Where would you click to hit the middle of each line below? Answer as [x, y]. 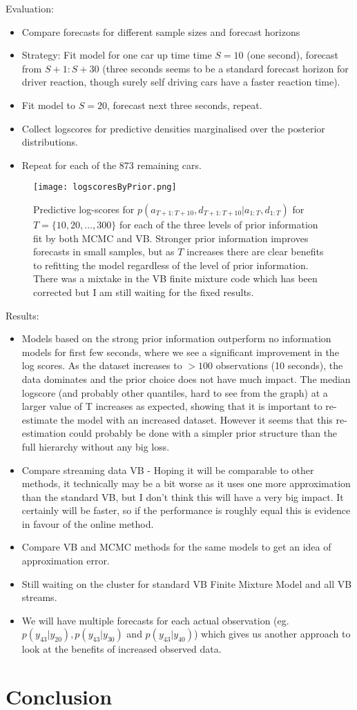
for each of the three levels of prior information [219, 224]
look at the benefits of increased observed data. [122, 649]
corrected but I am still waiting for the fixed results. [144, 292]
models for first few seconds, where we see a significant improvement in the [180, 352]
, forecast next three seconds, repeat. [184, 105]
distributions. [50, 142]
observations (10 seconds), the [279, 365]
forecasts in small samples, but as [104, 252]
